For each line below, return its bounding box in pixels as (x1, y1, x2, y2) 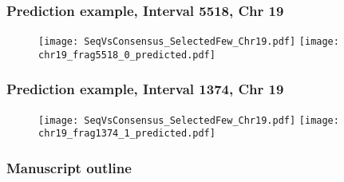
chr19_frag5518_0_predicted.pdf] (38, 49, 215, 61)
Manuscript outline (6, 157, 132, 177)
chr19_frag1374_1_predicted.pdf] (38, 128, 215, 140)
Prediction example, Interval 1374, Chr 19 (6, 79, 284, 99)
